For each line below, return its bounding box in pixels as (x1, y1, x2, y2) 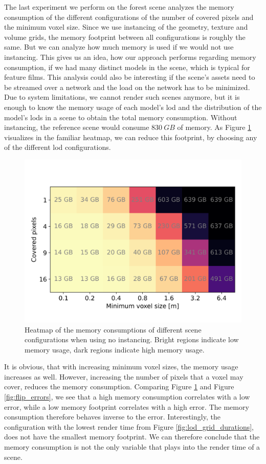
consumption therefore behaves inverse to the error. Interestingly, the (4, 411, 220, 422)
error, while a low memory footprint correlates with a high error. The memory (4, 401, 249, 412)
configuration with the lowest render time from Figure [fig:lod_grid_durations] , (4, 421, 254, 432)
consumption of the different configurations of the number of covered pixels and (4, 11, 254, 22)
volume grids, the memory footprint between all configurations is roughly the (4, 31, 246, 42)
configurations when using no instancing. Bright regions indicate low (25, 334, 239, 345)
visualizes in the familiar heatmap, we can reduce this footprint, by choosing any (4, 131, 257, 142)
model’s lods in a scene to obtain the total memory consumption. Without (4, 112, 237, 122)
